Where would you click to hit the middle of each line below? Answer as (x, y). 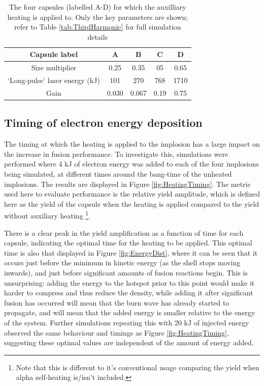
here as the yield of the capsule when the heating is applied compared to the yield (132, 203)
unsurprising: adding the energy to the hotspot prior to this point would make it (129, 282)
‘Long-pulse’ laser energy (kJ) (54, 80)
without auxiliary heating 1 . (47, 215)
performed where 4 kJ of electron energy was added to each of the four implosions (131, 164)
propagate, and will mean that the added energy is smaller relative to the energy (130, 312)
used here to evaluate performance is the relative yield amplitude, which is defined (132, 194)
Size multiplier (54, 67)
